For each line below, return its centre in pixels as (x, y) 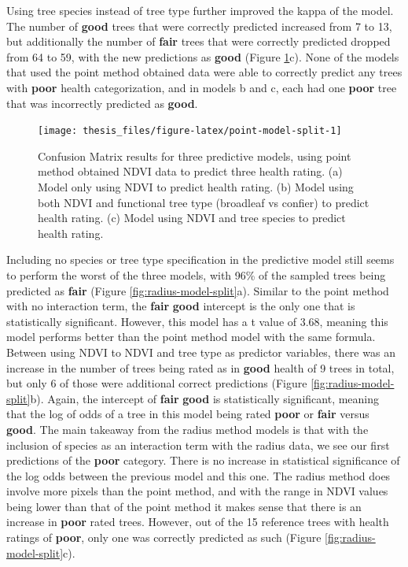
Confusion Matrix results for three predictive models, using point (195, 156)
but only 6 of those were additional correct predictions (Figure (157, 383)
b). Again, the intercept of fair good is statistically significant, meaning (205, 398)
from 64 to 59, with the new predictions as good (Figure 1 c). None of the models (203, 56)
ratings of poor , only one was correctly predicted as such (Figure (164, 537)
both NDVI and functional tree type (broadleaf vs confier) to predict (204, 202)
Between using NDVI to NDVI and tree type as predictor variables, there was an (201, 352)
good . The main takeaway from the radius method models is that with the (187, 429)
